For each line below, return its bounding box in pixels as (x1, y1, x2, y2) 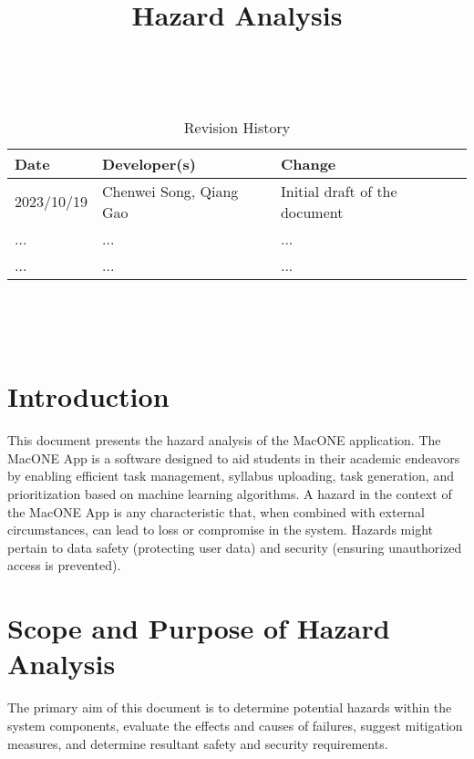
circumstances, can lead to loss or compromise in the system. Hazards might (7, 520, 433, 539)
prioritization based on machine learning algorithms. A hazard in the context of (7, 484, 452, 504)
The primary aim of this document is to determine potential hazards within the (7, 698, 452, 717)
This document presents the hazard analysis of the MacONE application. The (7, 431, 441, 450)
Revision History (183, 116, 291, 138)
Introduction (7, 378, 170, 415)
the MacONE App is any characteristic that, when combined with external (7, 502, 425, 521)
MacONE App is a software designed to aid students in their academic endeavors (7, 448, 460, 467)
